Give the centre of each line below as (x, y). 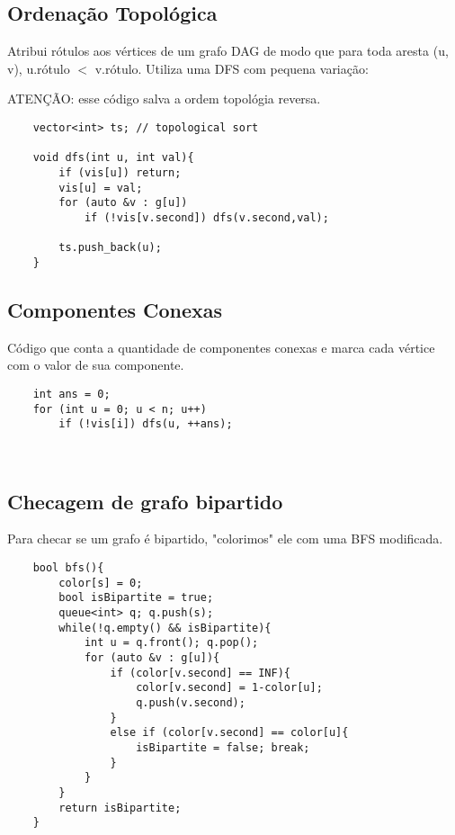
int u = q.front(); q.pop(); (171, 643)
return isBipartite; (120, 808)
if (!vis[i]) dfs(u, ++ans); (146, 424)
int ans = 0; (71, 394)
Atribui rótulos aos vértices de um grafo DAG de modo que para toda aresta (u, (228, 51)
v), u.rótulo (39, 68)
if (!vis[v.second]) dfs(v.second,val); (206, 217)
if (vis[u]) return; (120, 172)
